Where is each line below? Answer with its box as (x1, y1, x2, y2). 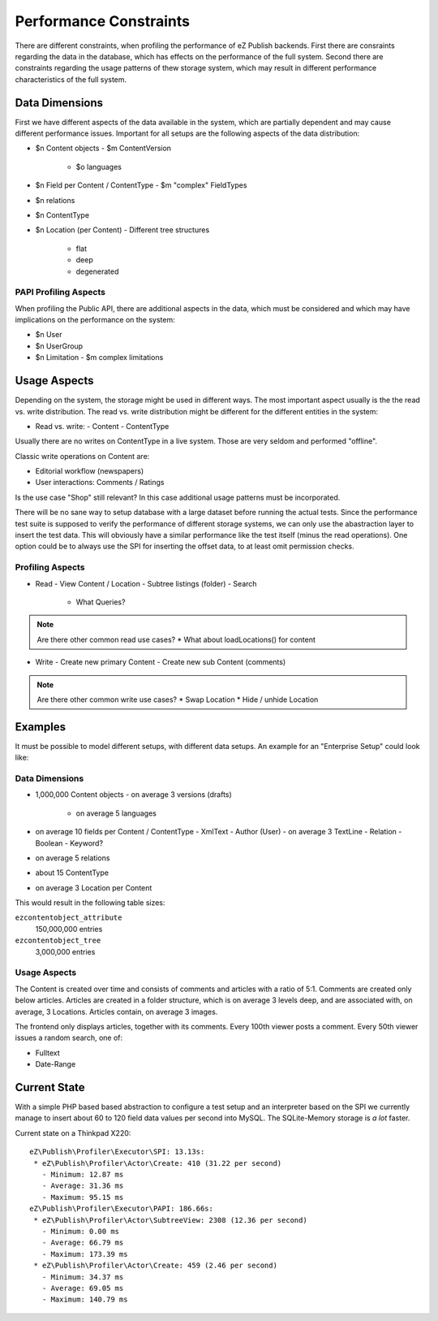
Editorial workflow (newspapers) (35, 466, 144, 476)
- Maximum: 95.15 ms (41, 1193, 124, 1202)
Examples (15, 720, 67, 734)
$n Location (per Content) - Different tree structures (35, 225, 210, 235)
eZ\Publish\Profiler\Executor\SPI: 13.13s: (29, 1147, 205, 1157)
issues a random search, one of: (15, 1033, 123, 1043)
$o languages (75, 162, 122, 171)
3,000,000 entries (35, 946, 96, 956)
